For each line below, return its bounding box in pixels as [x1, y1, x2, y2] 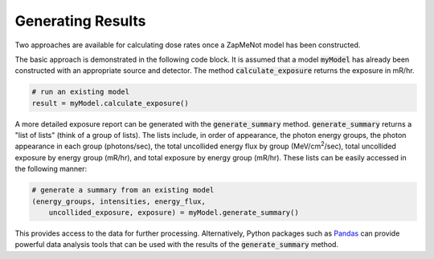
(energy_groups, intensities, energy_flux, [31, 196, 207, 206]
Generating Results [14, 12, 146, 30]
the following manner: [14, 164, 88, 174]
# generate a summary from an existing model [31, 185, 215, 195]
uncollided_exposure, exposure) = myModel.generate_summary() [48, 208, 299, 217]
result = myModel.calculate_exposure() [31, 99, 189, 107]
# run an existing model [31, 87, 130, 96]
